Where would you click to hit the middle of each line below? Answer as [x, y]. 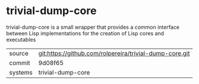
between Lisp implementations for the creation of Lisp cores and [85, 33]
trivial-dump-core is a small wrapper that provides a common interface [93, 27]
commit [20, 63]
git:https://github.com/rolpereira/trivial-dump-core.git [114, 53]
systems [21, 72]
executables [21, 39]
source [19, 53]
